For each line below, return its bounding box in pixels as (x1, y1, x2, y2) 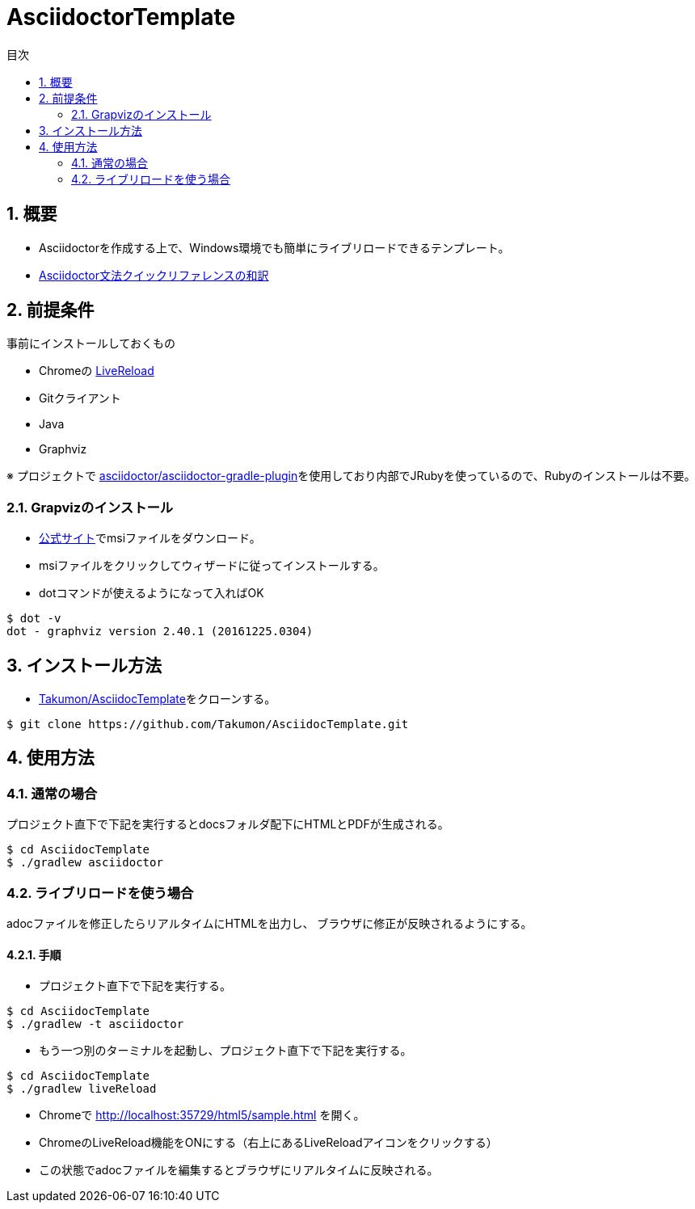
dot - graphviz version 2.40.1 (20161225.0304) (6, 625, 314, 638)
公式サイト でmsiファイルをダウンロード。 (39, 531, 261, 546)
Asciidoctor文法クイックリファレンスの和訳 (39, 267, 269, 282)
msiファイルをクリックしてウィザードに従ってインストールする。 (39, 558, 385, 573)
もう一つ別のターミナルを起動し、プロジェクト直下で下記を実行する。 (39, 1043, 412, 1058)
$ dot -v (6, 612, 61, 626)
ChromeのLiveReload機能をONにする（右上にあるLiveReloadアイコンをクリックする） (39, 1135, 498, 1150)
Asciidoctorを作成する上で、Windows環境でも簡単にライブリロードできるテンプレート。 (39, 240, 510, 255)
